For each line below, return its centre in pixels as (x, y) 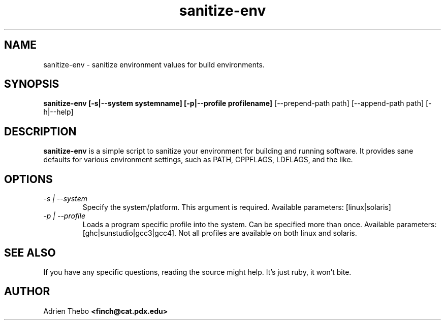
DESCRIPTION (40, 131)
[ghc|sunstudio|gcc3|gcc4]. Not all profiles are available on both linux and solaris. (220, 233)
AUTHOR (27, 292)
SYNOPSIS (32, 84)
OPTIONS (28, 179)
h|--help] (58, 112)
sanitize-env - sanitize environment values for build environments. (154, 64)
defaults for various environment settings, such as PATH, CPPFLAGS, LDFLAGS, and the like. (198, 160)
